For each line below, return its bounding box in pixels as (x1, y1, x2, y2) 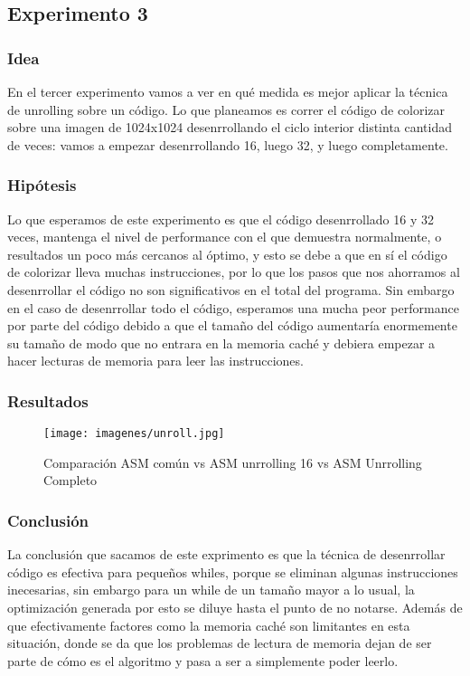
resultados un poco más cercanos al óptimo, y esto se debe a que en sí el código (7, 244, 447, 263)
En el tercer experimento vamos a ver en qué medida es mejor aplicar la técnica (7, 82, 448, 100)
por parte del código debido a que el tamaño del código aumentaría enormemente (7, 316, 457, 335)
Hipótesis (7, 174, 77, 196)
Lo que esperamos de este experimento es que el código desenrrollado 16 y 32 (7, 209, 434, 228)
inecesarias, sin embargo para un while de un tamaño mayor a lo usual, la (7, 580, 415, 599)
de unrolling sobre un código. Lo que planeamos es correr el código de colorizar (7, 100, 446, 119)
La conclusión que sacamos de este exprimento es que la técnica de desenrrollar (7, 545, 446, 564)
